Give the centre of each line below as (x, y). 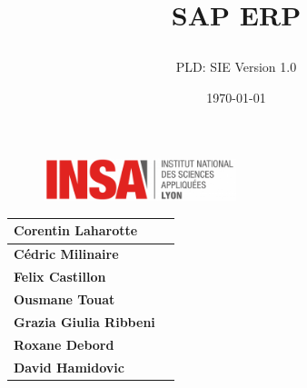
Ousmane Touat (64, 299)
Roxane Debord (64, 344)
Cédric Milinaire (66, 254)
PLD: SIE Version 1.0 (236, 67)
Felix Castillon (60, 277)
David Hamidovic (69, 367)
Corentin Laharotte (76, 230)
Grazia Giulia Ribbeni (84, 321)
